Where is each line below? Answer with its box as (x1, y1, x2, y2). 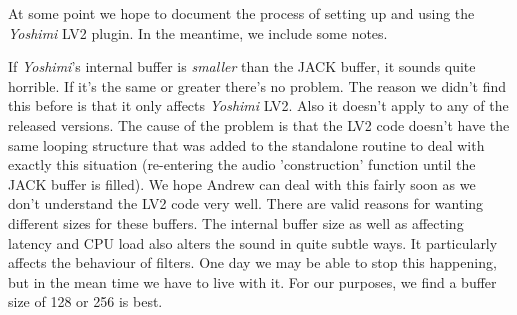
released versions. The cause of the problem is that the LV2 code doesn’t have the (8, 114, 510, 135)
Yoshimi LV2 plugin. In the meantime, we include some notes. (8, 22, 388, 43)
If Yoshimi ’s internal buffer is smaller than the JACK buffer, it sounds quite (8, 56, 476, 77)
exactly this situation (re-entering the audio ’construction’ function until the (8, 154, 476, 175)
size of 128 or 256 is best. (8, 291, 163, 312)
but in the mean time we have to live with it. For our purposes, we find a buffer (8, 271, 497, 292)
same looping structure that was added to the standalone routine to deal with (8, 134, 485, 155)
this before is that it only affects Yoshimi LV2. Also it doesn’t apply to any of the (8, 95, 509, 116)
